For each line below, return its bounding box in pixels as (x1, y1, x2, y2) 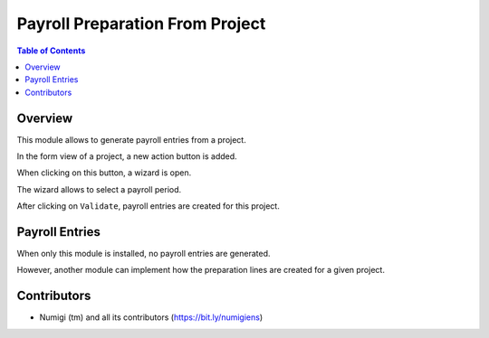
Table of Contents (16, 45, 86, 56)
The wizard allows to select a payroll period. (16, 183, 182, 194)
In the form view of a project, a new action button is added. (16, 151, 237, 162)
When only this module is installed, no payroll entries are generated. (16, 249, 271, 259)
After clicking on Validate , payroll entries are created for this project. (16, 201, 280, 211)
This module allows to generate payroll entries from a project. (16, 134, 246, 145)
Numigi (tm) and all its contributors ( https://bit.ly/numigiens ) (39, 312, 264, 323)
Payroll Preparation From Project (16, 14, 266, 33)
